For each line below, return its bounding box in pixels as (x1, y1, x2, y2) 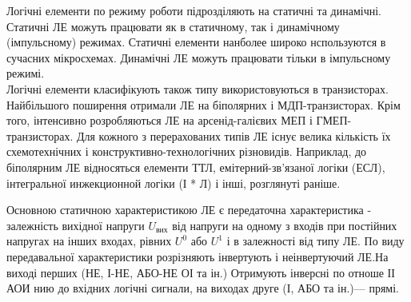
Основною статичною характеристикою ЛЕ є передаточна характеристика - (6, 201, 372, 218)
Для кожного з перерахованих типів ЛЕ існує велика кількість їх (76, 127, 391, 144)
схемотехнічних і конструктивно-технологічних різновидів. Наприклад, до (6, 143, 367, 160)
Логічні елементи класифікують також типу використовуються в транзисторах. (6, 80, 389, 97)
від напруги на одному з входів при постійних (172, 217, 397, 233)
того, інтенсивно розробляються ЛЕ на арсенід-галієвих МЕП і (6, 112, 313, 129)
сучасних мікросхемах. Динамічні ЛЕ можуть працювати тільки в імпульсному (6, 49, 391, 66)
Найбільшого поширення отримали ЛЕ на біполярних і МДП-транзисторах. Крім (6, 96, 401, 113)
